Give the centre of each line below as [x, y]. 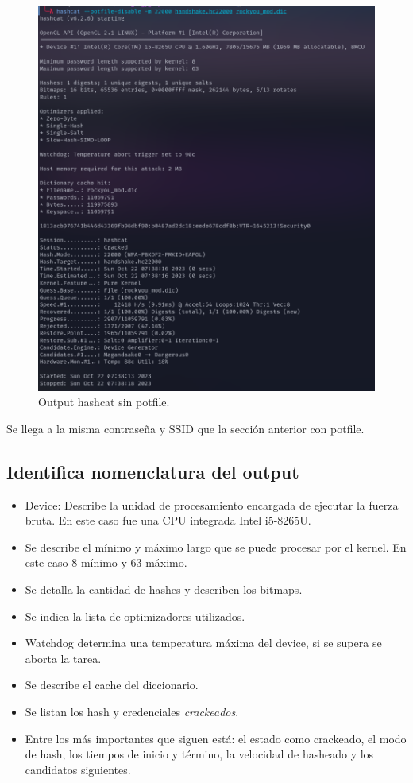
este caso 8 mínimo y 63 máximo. [106, 562]
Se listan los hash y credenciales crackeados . [132, 711]
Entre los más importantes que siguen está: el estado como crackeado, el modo [216, 738]
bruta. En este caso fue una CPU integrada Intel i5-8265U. [168, 520]
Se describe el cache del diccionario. [112, 685]
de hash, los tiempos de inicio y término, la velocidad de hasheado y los [199, 754]
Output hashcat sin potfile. [104, 402]
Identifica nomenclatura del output [153, 471]
